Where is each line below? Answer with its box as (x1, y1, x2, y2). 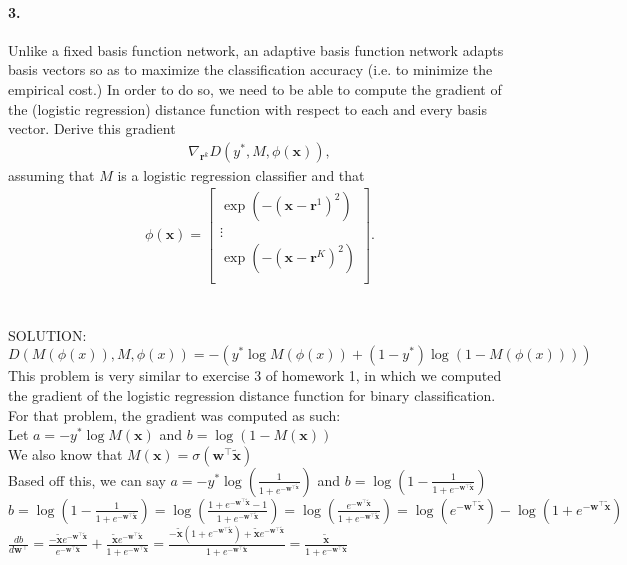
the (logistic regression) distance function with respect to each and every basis (8, 98, 487, 119)
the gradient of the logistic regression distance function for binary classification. (8, 384, 496, 405)
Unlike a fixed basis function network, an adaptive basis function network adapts (8, 39, 504, 60)
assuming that (8, 164, 95, 185)
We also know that (8, 443, 123, 464)
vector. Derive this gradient (8, 118, 176, 139)
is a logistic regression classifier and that (117, 164, 365, 185)
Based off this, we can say (8, 469, 166, 490)
